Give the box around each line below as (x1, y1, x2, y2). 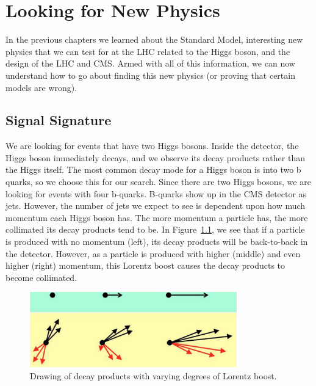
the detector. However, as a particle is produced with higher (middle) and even (5, 247, 301, 260)
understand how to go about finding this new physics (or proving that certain (5, 68, 295, 81)
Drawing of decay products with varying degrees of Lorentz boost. (30, 369, 277, 382)
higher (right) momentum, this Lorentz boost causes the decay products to (5, 259, 285, 272)
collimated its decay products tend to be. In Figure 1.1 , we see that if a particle (5, 223, 305, 236)
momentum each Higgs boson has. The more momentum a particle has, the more (5, 211, 308, 224)
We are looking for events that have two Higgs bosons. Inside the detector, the (5, 139, 299, 152)
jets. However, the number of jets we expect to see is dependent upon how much (5, 199, 306, 212)
